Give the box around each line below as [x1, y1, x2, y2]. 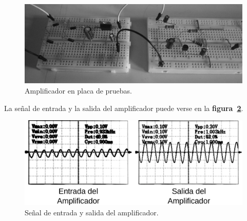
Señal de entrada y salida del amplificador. [25, 207, 159, 217]
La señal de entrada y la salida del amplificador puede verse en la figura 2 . [4, 102, 243, 113]
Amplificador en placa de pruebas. [25, 85, 132, 96]
